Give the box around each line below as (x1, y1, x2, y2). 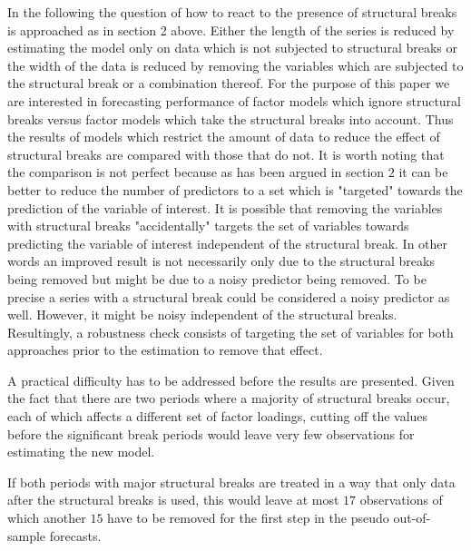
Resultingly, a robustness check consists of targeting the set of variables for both (7, 322, 454, 341)
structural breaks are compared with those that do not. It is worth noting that (7, 144, 445, 163)
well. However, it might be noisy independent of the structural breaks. (7, 305, 397, 324)
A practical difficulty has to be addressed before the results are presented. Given (7, 370, 455, 389)
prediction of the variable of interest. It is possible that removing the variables (7, 198, 443, 217)
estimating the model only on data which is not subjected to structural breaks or (7, 38, 457, 57)
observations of (359, 490, 443, 509)
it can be (398, 162, 448, 182)
